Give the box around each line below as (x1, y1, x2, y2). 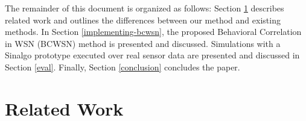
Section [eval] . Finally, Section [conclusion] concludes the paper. (5, 60, 240, 73)
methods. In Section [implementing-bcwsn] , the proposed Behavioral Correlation (5, 25, 302, 38)
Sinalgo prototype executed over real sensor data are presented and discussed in (5, 49, 300, 61)
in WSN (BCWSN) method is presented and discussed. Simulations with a (5, 37, 281, 49)
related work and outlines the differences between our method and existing (5, 13, 281, 26)
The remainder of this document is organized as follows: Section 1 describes (5, 2, 284, 14)
